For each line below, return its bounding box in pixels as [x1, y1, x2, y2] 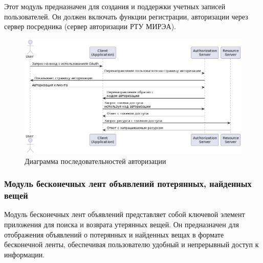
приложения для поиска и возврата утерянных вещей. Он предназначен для [4, 219, 239, 230]
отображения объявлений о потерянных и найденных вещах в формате [4, 229, 224, 240]
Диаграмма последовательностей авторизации [25, 155, 166, 166]
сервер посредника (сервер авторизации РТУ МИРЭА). [4, 21, 177, 32]
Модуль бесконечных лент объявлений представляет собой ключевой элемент [4, 209, 245, 220]
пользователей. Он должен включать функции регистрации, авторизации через [4, 11, 248, 21]
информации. [4, 249, 45, 259]
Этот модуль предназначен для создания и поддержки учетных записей [4, 1, 226, 11]
